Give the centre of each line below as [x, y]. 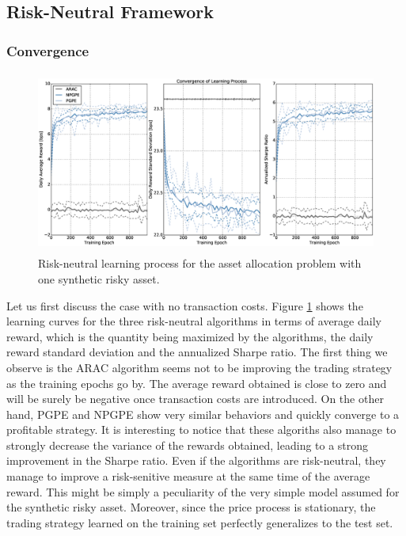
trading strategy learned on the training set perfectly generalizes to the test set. [200, 522]
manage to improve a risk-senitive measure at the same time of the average [188, 476]
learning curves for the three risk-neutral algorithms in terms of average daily [194, 321]
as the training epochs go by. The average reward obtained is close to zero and [197, 383]
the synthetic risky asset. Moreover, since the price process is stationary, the [191, 507]
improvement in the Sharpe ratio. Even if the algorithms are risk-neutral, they [196, 460]
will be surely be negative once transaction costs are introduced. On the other [195, 399]
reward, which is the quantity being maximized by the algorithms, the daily [190, 336]
